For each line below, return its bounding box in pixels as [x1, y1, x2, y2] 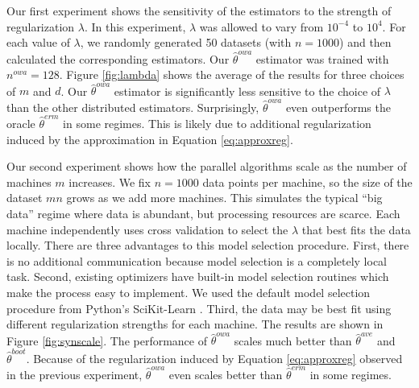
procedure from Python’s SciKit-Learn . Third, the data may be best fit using [6, 299, 392, 316]
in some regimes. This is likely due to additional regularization [63, 115, 371, 132]
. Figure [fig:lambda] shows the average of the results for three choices [59, 66, 404, 83]
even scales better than [168, 366, 283, 383]
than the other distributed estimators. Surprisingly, [6, 98, 259, 115]
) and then [339, 34, 392, 51]
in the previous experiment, [6, 366, 143, 383]
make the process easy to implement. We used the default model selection [6, 283, 371, 300]
